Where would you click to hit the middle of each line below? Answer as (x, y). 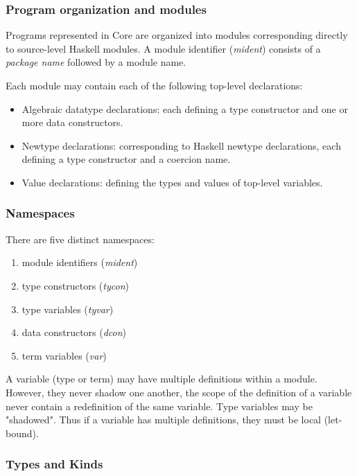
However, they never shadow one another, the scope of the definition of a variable (179, 392)
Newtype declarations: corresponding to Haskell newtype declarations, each (181, 145)
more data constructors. (72, 122)
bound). (22, 433)
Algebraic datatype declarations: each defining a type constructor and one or (185, 108)
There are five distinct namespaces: (80, 239)
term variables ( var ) (64, 355)
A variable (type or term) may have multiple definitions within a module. (162, 379)
